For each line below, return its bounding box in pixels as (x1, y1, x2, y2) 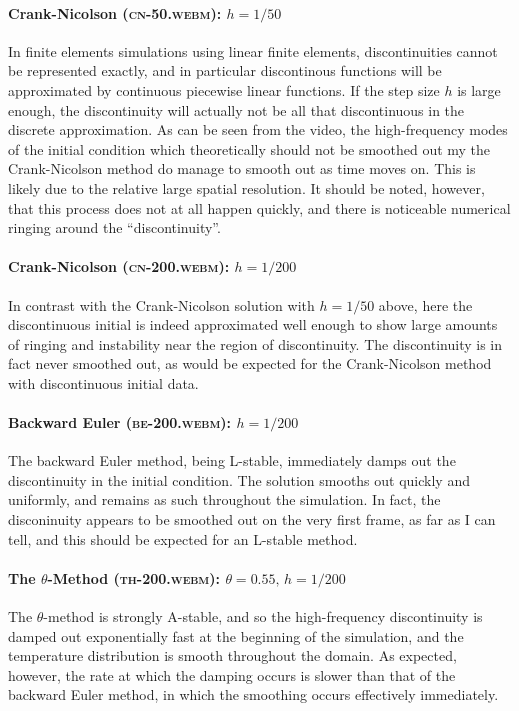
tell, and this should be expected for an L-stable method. (8, 528, 358, 549)
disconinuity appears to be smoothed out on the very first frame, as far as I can (8, 509, 496, 530)
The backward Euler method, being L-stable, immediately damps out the (8, 450, 456, 471)
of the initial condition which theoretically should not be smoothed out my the (8, 138, 491, 159)
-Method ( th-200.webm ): (47, 567, 221, 588)
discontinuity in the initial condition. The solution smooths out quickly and (8, 469, 470, 490)
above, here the (378, 294, 473, 315)
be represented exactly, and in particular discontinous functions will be (8, 60, 442, 81)
